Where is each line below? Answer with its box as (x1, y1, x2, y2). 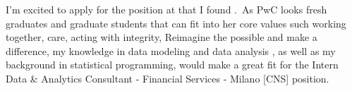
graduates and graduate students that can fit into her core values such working (6, 16, 346, 30)
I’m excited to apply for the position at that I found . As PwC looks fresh (6, 2, 327, 16)
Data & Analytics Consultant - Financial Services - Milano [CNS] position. (6, 71, 329, 85)
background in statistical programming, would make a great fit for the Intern (6, 57, 339, 72)
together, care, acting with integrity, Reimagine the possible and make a (6, 30, 317, 44)
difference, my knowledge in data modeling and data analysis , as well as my (6, 43, 336, 58)
